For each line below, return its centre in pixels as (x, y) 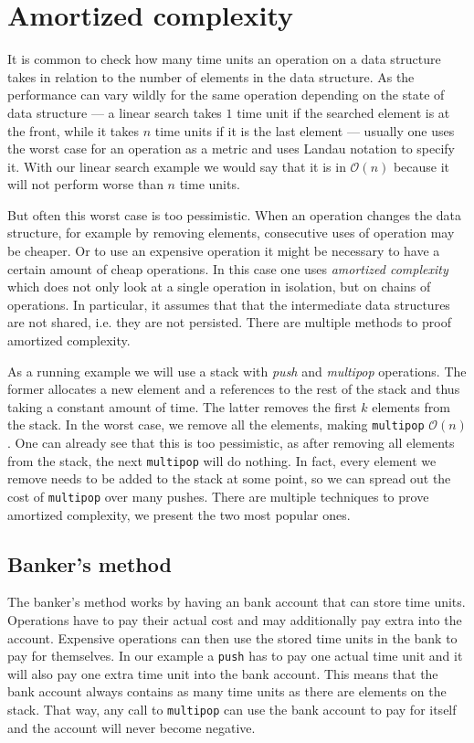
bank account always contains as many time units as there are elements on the (227, 691)
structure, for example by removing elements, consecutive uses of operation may (231, 233)
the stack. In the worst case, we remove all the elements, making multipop (216, 425)
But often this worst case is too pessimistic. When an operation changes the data (235, 214)
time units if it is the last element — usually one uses (305, 130)
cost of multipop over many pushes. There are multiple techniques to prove (218, 496)
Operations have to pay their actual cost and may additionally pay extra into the (235, 619)
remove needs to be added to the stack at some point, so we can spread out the (229, 478)
